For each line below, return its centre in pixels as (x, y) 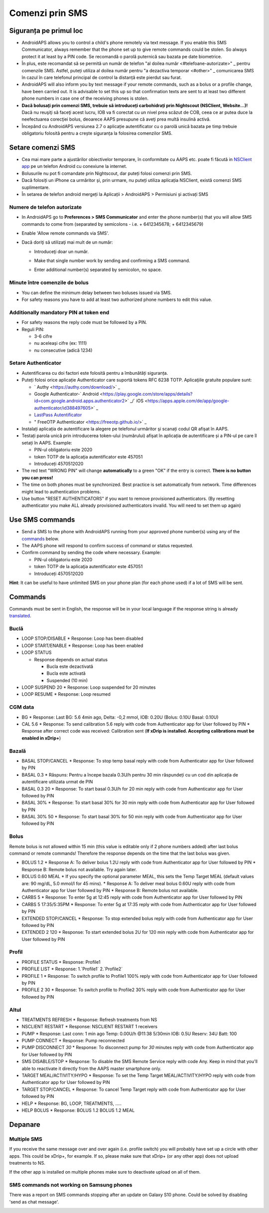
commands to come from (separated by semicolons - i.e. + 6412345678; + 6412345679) (113, 224)
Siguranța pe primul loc (46, 31)
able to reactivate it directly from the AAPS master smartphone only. (92, 1068)
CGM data (22, 707)
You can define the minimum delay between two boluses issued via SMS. (97, 293)
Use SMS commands (42, 520)
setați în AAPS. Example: (47, 443)
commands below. (40, 539)
